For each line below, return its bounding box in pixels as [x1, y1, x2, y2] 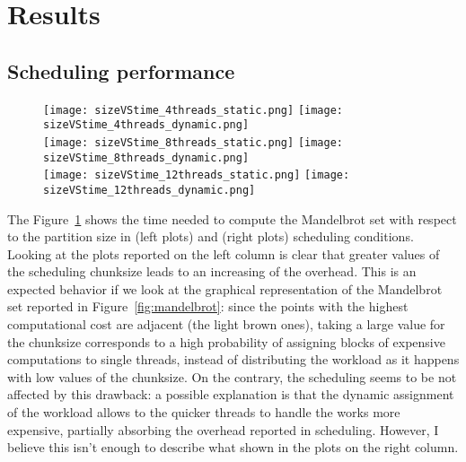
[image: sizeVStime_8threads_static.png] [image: [43, 135, 343, 149]
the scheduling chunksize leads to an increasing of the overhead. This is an [7, 262, 417, 281]
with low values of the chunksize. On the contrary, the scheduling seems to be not [7, 367, 457, 386]
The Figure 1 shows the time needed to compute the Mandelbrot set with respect [7, 209, 457, 228]
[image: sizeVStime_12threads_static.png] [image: [43, 169, 350, 182]
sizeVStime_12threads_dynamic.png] [43, 183, 256, 196]
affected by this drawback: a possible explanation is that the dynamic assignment [7, 385, 454, 404]
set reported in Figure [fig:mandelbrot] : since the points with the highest [7, 297, 409, 316]
